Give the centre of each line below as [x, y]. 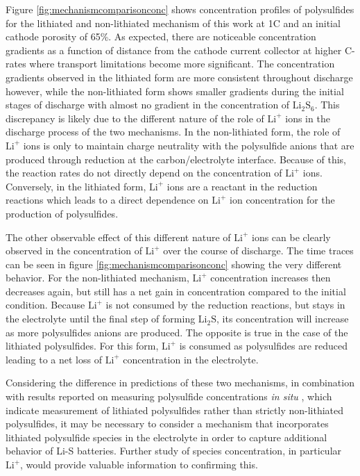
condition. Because [45, 305]
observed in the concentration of [74, 251]
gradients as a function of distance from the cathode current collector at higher [174, 50]
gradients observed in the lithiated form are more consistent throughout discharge [179, 77]
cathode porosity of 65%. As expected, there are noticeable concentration [161, 36]
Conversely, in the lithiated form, [76, 186]
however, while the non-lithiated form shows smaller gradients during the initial [175, 91]
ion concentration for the [282, 200]
